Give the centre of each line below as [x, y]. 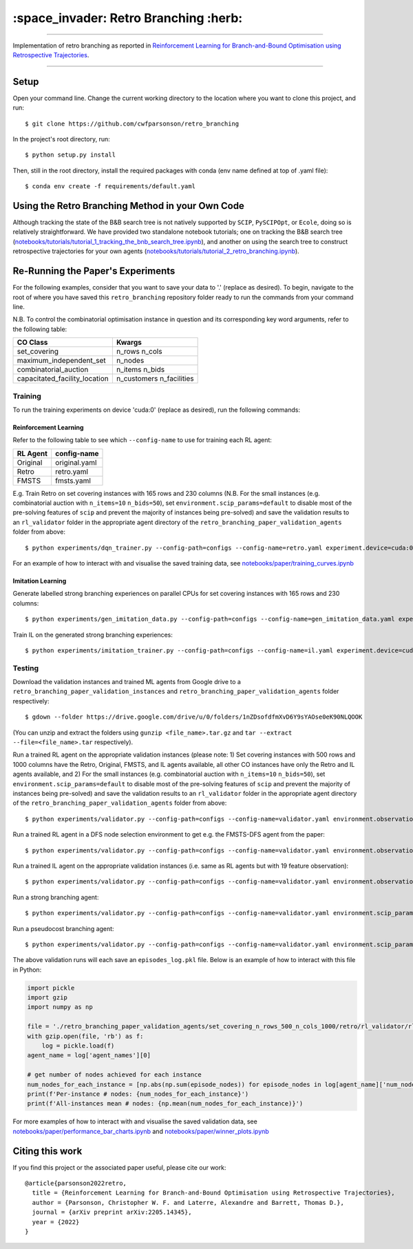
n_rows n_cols [139, 352]
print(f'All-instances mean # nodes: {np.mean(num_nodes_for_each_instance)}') [165, 1104]
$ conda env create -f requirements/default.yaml [110, 187]
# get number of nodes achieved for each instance [115, 1075]
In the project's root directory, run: [61, 139]
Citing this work [47, 1151]
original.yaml [76, 462]
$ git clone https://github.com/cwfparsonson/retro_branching [132, 123]
